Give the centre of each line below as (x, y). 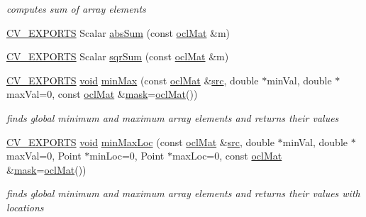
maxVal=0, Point (44, 156)
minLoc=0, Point (127, 156)
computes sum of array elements (76, 9)
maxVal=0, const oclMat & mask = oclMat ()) (102, 94)
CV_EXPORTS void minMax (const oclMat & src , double (133, 80)
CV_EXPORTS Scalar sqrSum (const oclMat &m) (118, 56)
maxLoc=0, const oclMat (227, 156)
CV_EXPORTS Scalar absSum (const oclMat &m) (118, 32)
